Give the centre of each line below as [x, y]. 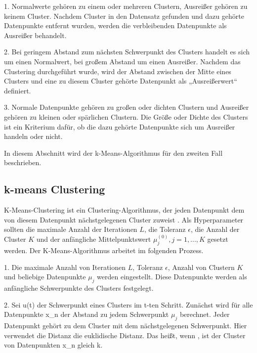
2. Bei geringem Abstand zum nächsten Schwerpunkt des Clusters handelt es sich [127, 52]
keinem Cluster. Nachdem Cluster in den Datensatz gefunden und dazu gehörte [124, 16]
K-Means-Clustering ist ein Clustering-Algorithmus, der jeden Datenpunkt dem [124, 210]
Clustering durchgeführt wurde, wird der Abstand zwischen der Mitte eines [118, 71]
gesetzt [218, 239]
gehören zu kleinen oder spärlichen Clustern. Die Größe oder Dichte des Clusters [126, 116]
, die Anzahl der [215, 229]
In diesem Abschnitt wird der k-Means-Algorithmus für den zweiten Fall [113, 153]
